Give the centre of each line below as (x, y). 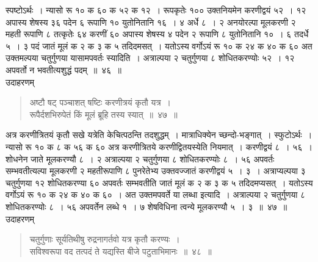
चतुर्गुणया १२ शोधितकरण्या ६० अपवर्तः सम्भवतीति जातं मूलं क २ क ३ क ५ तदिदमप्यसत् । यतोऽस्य (159, 182)
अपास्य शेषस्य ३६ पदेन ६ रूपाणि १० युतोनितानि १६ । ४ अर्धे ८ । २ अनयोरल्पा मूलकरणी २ (151, 22)
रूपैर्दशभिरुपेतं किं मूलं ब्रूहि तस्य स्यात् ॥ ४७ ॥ (103, 114)
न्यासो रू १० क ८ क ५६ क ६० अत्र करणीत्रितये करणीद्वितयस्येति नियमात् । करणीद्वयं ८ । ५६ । (159, 146)
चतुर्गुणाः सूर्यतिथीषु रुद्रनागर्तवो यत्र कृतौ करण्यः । (105, 239)
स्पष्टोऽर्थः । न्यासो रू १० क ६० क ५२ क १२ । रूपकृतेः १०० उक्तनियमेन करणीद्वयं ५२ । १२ (156, 10)
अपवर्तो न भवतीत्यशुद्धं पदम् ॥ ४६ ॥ (63, 69)
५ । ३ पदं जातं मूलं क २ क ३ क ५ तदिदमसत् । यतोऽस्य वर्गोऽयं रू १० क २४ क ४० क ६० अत (159, 45)
